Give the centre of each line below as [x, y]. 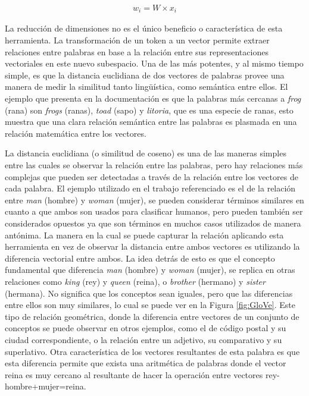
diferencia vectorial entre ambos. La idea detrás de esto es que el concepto [140, 258]
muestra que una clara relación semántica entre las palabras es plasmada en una [151, 122]
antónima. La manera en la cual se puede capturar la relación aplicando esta [144, 235]
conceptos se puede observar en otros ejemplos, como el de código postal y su [146, 328]
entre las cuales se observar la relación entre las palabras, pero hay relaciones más [154, 165]
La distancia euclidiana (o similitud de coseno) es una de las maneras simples [146, 153]
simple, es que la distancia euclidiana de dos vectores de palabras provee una [145, 75]
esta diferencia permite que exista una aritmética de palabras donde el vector [146, 363]
